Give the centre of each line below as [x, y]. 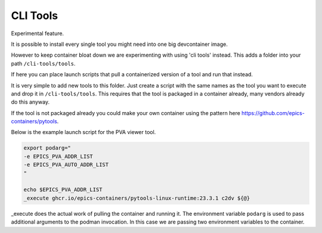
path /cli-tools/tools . [43, 63]
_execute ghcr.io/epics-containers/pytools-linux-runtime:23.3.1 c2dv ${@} [137, 198]
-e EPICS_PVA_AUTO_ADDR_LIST [66, 165]
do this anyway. [30, 102]
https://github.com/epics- [273, 113]
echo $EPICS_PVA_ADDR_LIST [63, 190]
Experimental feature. [38, 33]
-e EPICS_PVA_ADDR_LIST [58, 156]
